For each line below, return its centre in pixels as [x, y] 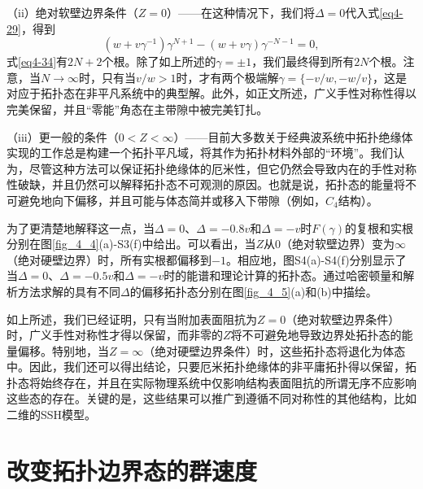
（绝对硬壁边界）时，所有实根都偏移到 [109, 259]
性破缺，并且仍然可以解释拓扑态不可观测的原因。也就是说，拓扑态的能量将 [206, 184]
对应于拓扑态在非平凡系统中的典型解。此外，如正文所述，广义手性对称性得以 [211, 93]
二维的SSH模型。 [52, 415]
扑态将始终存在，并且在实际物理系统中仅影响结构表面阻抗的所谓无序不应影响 [211, 382]
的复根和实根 [379, 227]
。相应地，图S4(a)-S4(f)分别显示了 [316, 259]
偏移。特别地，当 [63, 350]
